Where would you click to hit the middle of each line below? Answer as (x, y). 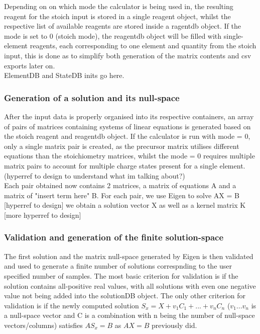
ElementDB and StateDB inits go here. (64, 75)
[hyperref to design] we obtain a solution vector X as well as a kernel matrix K (125, 205)
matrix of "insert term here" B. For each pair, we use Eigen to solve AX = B (122, 195)
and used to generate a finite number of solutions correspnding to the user (118, 266)
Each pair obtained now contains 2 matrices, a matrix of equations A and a (120, 185)
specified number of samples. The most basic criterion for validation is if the (121, 275)
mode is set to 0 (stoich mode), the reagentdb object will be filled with (113, 35)
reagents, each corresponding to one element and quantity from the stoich (143, 46)
